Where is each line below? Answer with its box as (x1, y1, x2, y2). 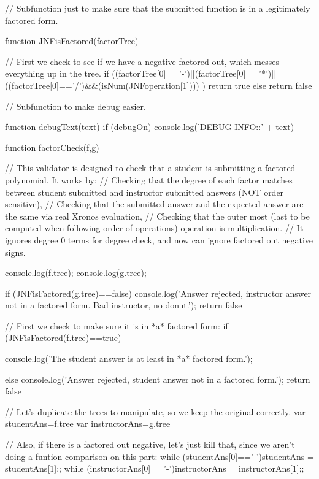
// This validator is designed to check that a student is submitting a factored (5, 161, 296, 174)
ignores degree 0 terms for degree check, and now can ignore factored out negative (5, 233, 313, 246)
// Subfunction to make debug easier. (5, 99, 146, 112)
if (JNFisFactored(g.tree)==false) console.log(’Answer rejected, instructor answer (5, 286, 312, 299)
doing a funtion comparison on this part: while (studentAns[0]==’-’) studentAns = (5, 450, 314, 462)
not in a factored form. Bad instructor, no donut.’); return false (5, 299, 242, 312)
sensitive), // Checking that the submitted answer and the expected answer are (5, 197, 304, 210)
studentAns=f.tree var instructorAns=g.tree (5, 417, 171, 430)
